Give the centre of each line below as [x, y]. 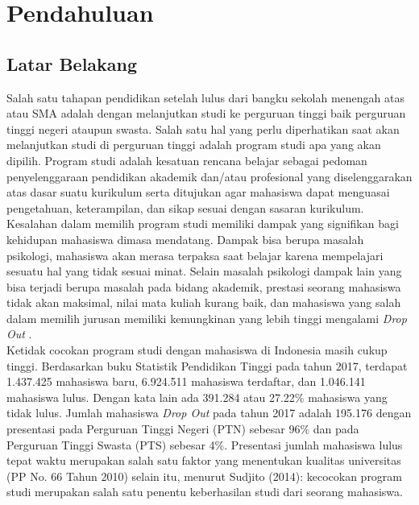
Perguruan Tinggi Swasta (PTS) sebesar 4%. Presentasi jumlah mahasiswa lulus [205, 444]
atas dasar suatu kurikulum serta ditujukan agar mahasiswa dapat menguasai [198, 192]
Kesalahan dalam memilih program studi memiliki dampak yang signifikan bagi [203, 224]
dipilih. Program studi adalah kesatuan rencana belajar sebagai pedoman [187, 160]
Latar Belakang [72, 63]
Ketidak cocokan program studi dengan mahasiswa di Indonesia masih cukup [197, 350]
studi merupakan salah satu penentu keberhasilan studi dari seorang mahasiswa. [205, 492]
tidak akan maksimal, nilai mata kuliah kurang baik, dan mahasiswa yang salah [204, 302]
